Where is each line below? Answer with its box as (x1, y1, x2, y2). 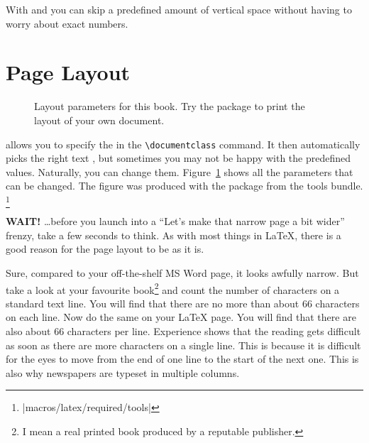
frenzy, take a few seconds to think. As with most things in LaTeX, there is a (6, 227, 341, 242)
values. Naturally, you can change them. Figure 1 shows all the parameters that (6, 164, 353, 179)
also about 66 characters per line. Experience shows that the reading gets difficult (6, 324, 361, 339)
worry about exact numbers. (6, 16, 128, 31)
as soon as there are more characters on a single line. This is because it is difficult (6, 337, 361, 352)
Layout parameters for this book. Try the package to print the (34, 99, 305, 114)
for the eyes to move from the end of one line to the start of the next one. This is (6, 351, 359, 366)
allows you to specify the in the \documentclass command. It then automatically (6, 136, 360, 151)
